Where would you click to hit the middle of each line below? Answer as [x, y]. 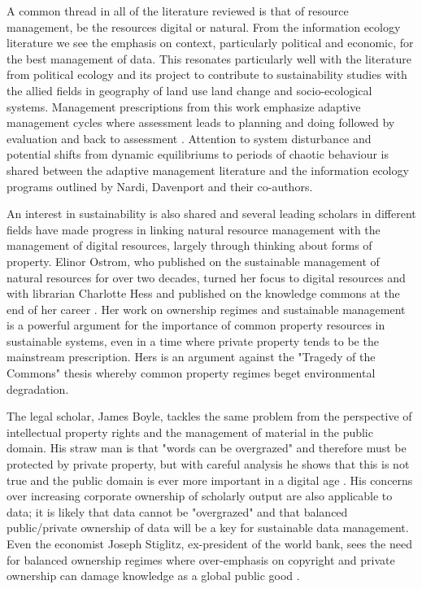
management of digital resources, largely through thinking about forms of [189, 245]
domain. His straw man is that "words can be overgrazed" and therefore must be [207, 448]
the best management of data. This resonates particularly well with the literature [209, 58]
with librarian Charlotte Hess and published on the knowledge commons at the [203, 293]
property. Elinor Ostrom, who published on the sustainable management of [193, 261]
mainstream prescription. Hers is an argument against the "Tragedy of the [191, 357]
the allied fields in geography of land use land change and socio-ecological [189, 90]
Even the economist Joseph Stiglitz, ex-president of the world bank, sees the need [209, 543]
